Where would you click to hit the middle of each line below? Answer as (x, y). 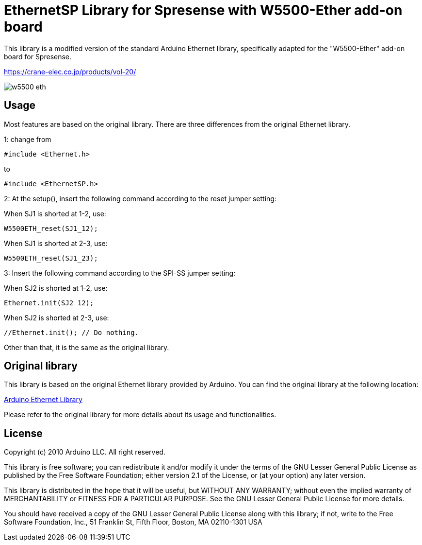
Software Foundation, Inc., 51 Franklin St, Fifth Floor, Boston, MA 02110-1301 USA (133, 522)
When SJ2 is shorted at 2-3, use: (57, 317)
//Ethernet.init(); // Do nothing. (72, 332)
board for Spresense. (38, 56)
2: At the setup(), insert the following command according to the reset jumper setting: (140, 198)
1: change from (28, 139)
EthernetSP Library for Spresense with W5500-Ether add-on (203, 10)
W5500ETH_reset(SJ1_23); (51, 258)
